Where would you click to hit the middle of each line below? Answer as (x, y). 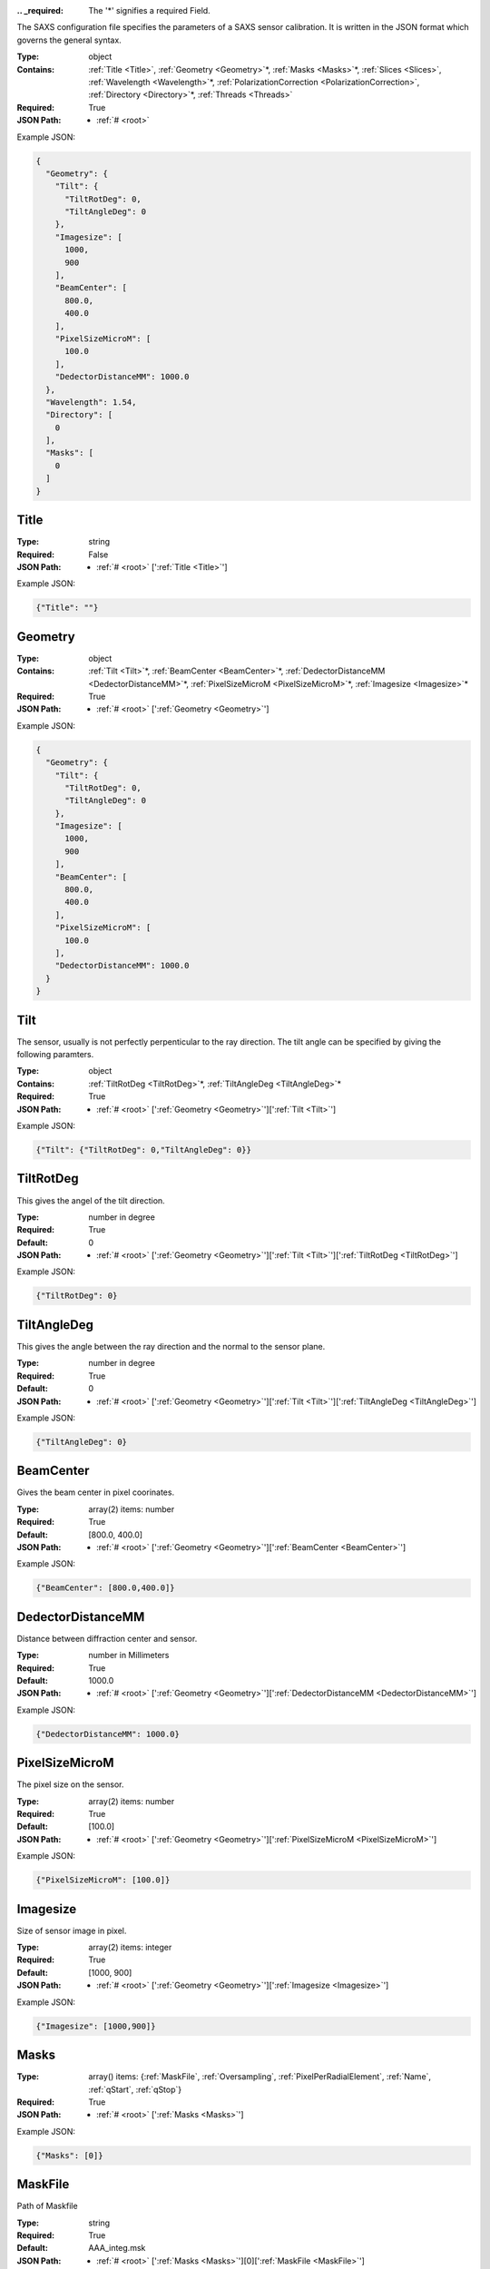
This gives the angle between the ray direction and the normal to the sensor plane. (171, 1346)
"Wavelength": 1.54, (91, 402)
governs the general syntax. (69, 40)
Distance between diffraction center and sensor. (107, 1638)
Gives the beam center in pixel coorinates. (96, 1492)
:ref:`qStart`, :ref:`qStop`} (135, 2089)
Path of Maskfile (47, 2206)
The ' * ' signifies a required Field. (149, 10)
